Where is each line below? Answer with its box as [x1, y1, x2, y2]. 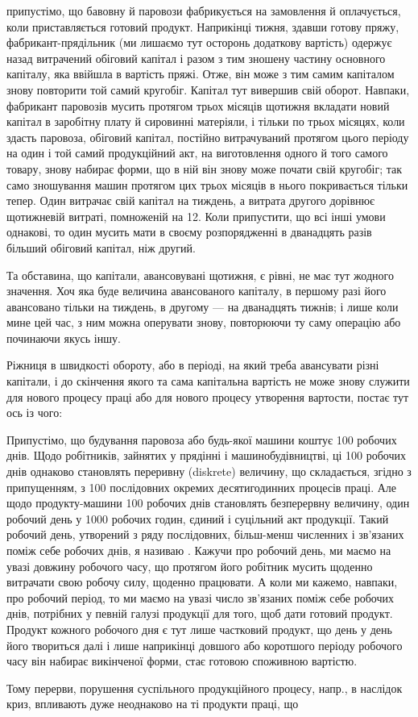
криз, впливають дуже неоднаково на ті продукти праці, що [6, 695, 299, 712]
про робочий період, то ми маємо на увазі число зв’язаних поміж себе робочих [6, 589, 394, 606]
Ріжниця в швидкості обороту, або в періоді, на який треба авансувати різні [6, 356, 379, 373]
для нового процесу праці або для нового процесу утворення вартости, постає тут [6, 388, 409, 405]
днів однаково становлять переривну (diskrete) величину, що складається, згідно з [6, 463, 412, 480]
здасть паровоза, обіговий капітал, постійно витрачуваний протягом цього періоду [6, 128, 409, 145]
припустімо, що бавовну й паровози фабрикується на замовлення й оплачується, [6, 2, 401, 19]
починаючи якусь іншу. [6, 329, 121, 346]
